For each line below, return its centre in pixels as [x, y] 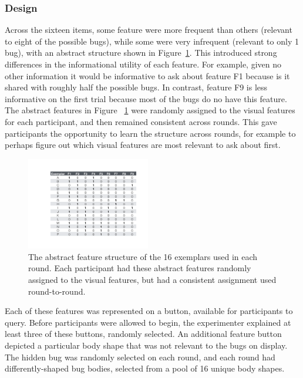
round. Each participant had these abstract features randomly [140, 268]
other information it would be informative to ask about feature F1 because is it [147, 75]
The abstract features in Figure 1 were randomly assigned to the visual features [150, 110]
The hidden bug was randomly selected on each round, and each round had [140, 357]
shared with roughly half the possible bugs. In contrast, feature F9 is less [136, 87]
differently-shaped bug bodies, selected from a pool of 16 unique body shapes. [145, 368]
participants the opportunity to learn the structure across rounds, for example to [150, 133]
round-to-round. [57, 291]
